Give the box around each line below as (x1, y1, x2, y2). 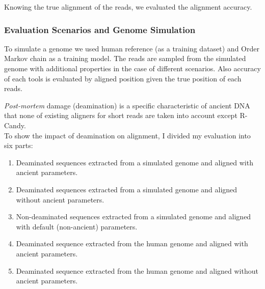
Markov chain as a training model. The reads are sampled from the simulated (4, 53, 246, 64)
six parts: (4, 140, 33, 151)
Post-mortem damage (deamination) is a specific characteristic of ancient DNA (4, 100, 250, 110)
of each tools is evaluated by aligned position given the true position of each (4, 73, 242, 83)
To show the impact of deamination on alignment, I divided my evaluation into (4, 130, 251, 140)
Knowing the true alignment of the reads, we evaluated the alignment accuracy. (4, 2, 252, 12)
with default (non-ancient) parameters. (16, 221, 138, 232)
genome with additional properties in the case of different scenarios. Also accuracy (4, 63, 261, 73)
